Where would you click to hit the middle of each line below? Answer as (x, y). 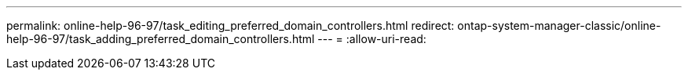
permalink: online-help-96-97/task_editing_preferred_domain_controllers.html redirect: (231, 25)
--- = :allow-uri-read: (372, 39)
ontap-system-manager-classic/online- (559, 25)
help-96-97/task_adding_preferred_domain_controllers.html (161, 39)
